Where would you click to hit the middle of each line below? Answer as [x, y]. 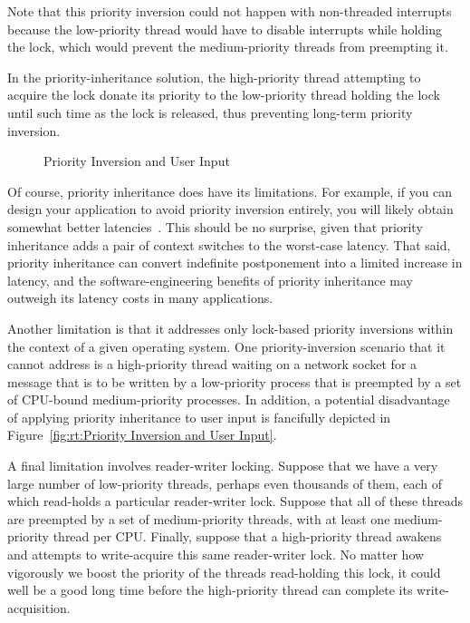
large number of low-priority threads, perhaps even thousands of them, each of [225, 483]
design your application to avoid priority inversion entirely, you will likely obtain [230, 209]
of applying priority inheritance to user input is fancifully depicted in [199, 417]
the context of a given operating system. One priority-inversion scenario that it [226, 346]
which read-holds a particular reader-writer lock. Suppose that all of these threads [235, 501]
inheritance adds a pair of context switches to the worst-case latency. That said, [229, 244]
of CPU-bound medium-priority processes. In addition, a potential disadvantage [229, 399]
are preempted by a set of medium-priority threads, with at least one [199, 518]
